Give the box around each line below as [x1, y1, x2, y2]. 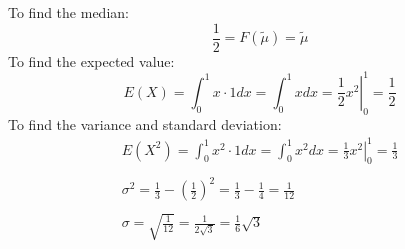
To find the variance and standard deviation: [8, 113, 282, 134]
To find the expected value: [8, 50, 175, 71]
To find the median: [8, 2, 129, 22]
